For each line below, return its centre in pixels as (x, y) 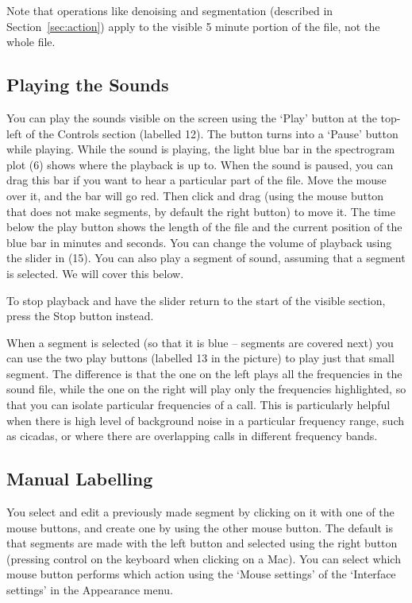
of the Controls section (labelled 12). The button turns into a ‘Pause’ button (212, 133)
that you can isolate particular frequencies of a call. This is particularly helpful (198, 405)
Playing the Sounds (88, 85)
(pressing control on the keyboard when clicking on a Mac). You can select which (204, 558)
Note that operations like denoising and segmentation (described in (170, 10)
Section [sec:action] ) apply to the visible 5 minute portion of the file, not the (193, 26)
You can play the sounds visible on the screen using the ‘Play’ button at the (192, 117)
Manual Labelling (80, 479)
